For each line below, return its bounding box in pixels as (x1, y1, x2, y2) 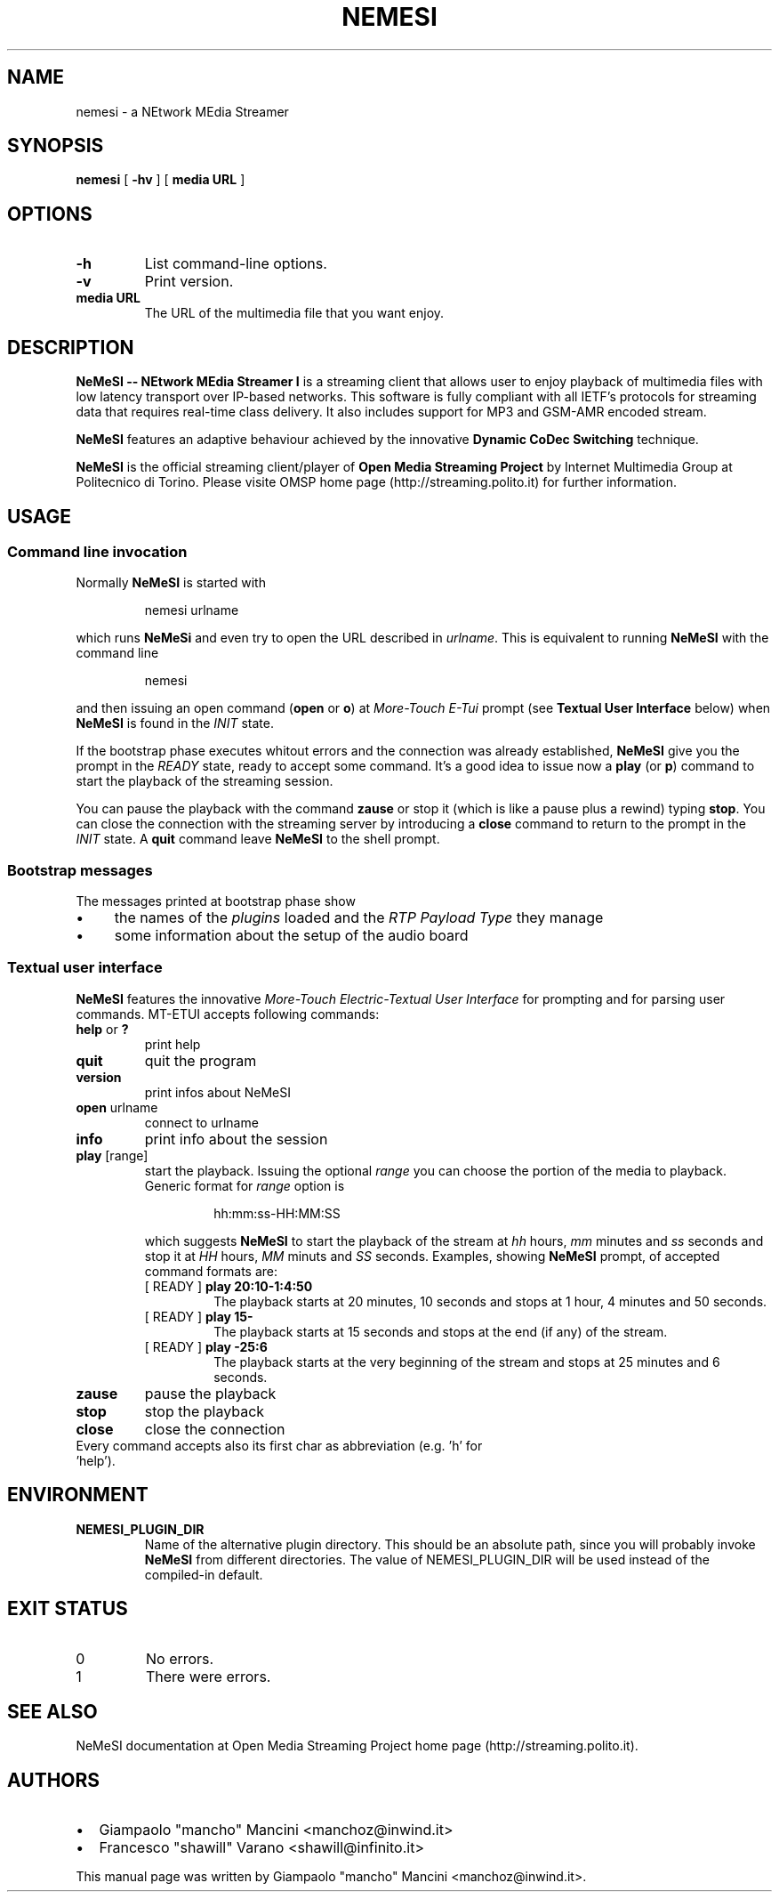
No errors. (145, 1649, 214, 1668)
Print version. (144, 272, 234, 291)
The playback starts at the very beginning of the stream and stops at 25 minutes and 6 (213, 1354, 720, 1370)
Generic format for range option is (144, 1177, 345, 1193)
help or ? (76, 1021, 129, 1037)
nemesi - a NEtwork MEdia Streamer (76, 103, 289, 119)
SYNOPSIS (7, 134, 104, 158)
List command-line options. (144, 255, 327, 273)
